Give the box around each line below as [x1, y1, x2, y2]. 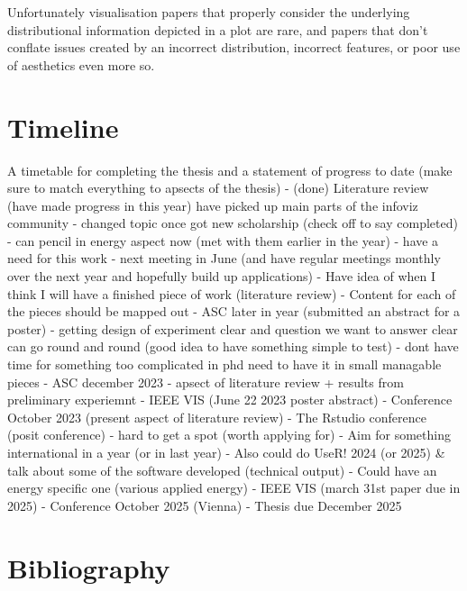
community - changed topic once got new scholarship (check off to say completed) [7, 214, 458, 232]
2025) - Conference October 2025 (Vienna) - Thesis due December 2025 [7, 496, 402, 514]
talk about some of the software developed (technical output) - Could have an [7, 460, 437, 479]
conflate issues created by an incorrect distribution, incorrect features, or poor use [7, 38, 461, 57]
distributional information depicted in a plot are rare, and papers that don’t [7, 20, 428, 39]
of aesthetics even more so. [7, 55, 155, 74]
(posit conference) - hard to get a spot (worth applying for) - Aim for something [7, 425, 451, 444]
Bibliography [7, 549, 170, 586]
